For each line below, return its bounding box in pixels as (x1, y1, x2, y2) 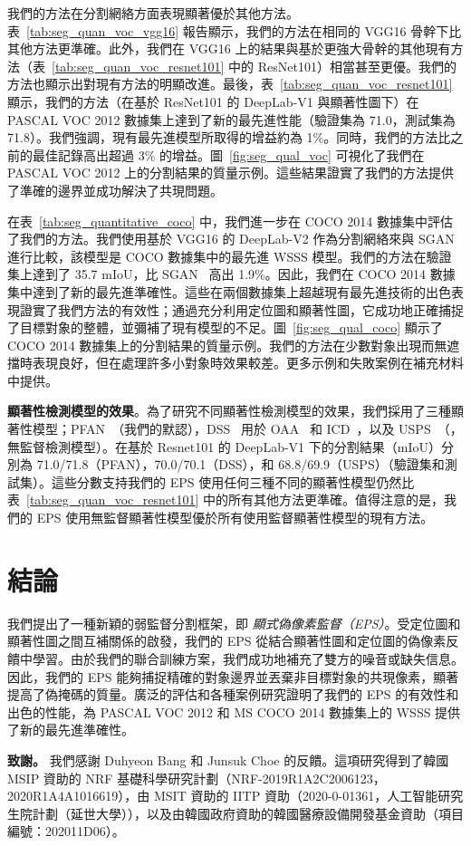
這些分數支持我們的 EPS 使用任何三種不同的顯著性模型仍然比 (51, 472, 415, 491)
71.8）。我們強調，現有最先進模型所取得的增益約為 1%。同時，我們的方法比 (7, 128, 451, 147)
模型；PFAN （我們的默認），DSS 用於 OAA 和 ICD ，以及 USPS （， (32, 419, 463, 438)
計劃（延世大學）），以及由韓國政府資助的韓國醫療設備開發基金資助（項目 (32, 803, 464, 822)
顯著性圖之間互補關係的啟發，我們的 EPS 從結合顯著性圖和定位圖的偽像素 (7, 631, 447, 650)
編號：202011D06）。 (7, 822, 125, 841)
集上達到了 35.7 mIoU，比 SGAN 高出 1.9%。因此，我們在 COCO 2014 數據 (7, 264, 456, 284)
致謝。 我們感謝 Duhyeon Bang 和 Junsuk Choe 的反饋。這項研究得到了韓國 (7, 750, 449, 769)
